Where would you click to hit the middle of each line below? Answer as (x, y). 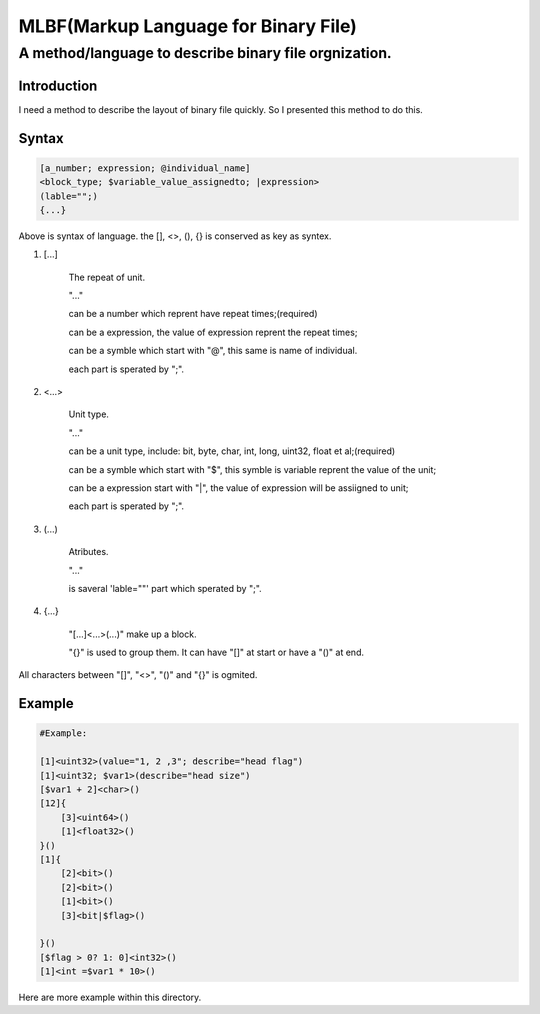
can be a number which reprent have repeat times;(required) (193, 314)
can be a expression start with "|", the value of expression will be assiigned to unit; (238, 487)
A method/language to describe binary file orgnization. (205, 53)
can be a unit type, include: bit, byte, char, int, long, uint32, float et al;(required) (232, 451)
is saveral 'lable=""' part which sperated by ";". (165, 588)
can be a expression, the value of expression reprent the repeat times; (213, 332)
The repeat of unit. (106, 277)
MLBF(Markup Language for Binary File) (187, 26)
